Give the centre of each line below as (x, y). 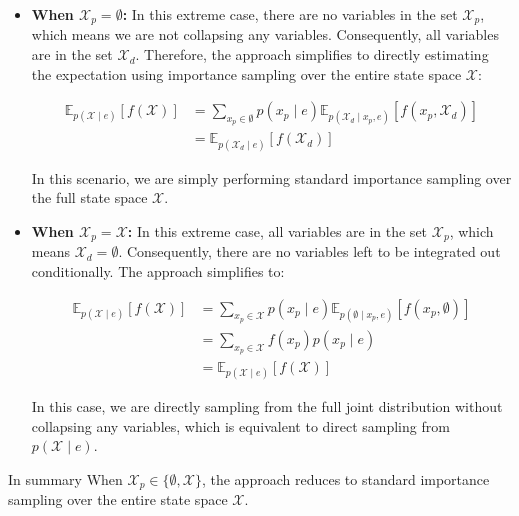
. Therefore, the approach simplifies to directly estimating (312, 54)
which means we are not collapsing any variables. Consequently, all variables (265, 34)
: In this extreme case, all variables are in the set (277, 230)
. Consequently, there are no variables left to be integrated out (309, 251)
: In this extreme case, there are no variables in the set (290, 14)
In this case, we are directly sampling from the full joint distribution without (267, 406)
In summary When (65, 478)
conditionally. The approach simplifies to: (158, 270)
